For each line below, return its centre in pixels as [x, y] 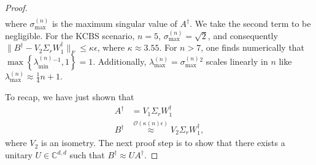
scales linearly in [237, 61]
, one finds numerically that [253, 47]
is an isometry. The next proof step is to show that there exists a [163, 143]
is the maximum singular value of [114, 24]
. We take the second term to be [250, 24]
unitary [19, 155]
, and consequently [243, 35]
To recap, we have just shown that [70, 96]
